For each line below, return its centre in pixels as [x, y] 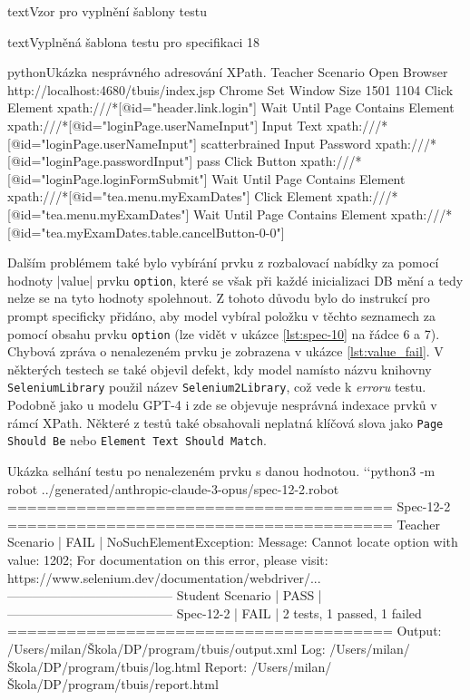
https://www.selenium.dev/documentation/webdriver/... [164, 577]
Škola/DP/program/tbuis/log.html [104, 666]
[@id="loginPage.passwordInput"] [100, 161]
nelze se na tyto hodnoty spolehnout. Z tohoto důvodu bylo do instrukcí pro [219, 298]
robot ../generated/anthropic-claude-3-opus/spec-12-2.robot [173, 488]
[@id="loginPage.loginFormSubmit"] [108, 178]
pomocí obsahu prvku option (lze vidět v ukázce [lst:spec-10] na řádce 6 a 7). [224, 333]
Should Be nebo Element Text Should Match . [137, 440]
